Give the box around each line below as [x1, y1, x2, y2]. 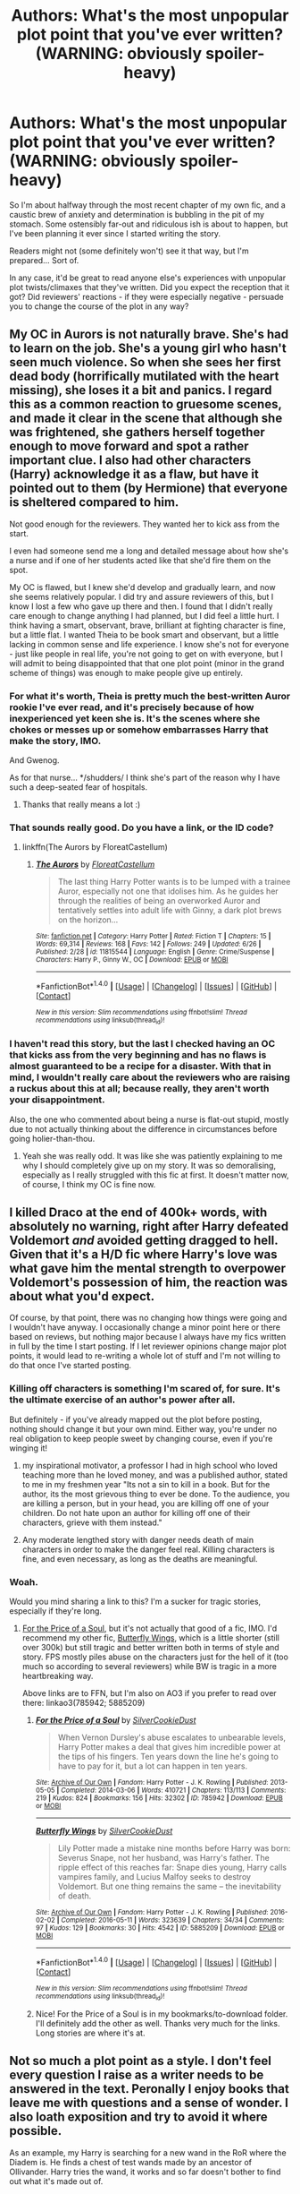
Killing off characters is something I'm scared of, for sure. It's [9, 1383, 281, 1395]
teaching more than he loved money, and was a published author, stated [21, 1470, 288, 1480]
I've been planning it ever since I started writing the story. [9, 227, 221, 238]
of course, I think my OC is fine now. [21, 1178, 156, 1189]
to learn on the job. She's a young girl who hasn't [9, 341, 287, 356]
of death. [57, 1890, 92, 1901]
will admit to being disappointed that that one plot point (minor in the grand [9, 657, 285, 668]
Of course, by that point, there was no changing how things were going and [9, 1313, 287, 1324]
